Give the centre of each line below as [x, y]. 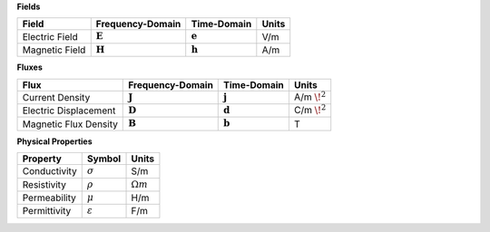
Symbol [104, 159]
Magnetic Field [54, 50]
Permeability [49, 198]
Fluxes [29, 67]
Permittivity [47, 211]
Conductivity [49, 171]
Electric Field [50, 36]
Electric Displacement [69, 111]
